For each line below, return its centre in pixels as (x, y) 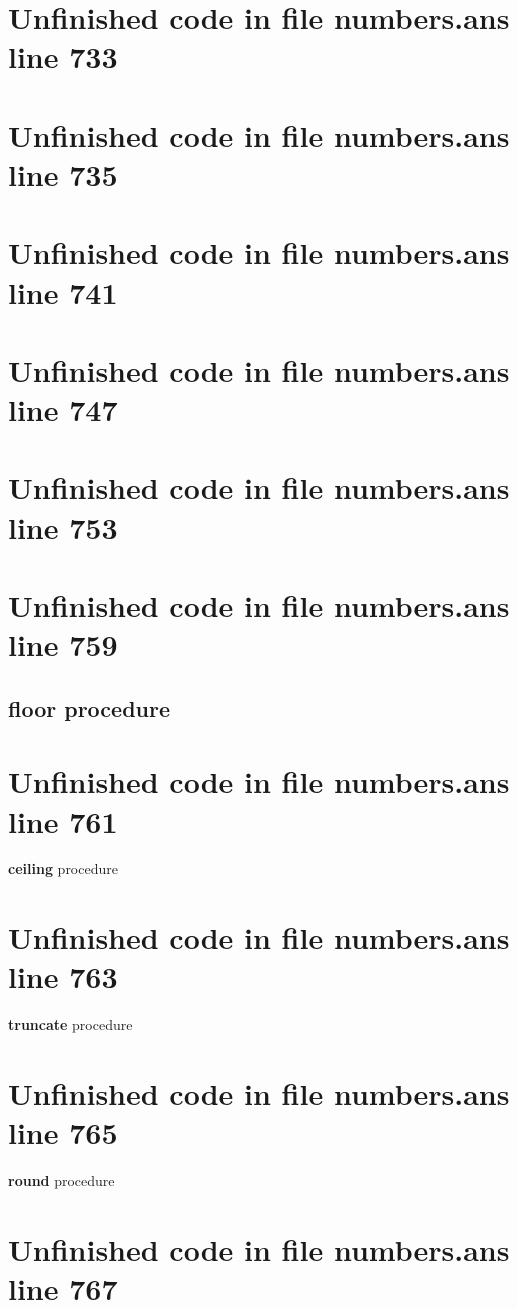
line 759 (63, 644)
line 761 (63, 820)
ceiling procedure (63, 868)
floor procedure (89, 707)
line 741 (63, 291)
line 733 (63, 56)
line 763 (63, 976)
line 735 (63, 173)
